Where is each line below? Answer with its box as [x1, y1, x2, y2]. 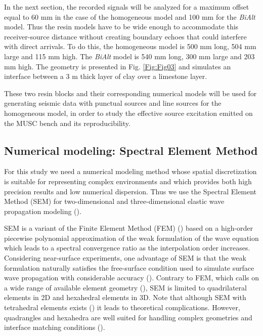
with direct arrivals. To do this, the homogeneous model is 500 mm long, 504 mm [4, 41, 256, 52]
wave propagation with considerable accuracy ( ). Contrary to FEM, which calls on [4, 272, 259, 283]
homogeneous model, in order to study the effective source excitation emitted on [4, 107, 253, 118]
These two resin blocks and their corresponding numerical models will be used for [4, 88, 257, 98]
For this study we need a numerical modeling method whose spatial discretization [4, 166, 257, 177]
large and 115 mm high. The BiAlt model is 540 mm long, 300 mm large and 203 [4, 51, 255, 61]
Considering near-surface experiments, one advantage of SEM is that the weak [4, 253, 246, 263]
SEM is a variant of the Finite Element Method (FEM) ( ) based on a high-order [4, 223, 253, 233]
